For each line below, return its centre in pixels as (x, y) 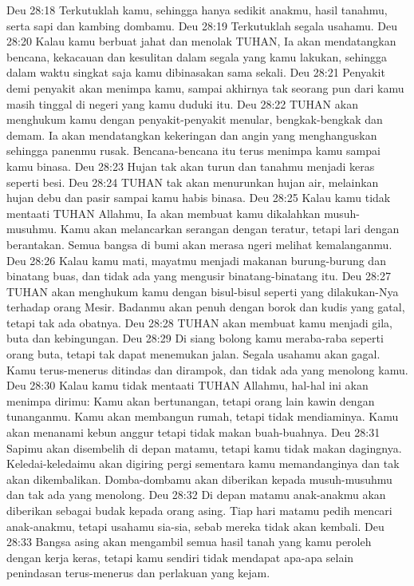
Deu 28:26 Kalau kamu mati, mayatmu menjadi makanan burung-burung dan (196, 260)
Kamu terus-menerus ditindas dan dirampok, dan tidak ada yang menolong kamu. (207, 369)
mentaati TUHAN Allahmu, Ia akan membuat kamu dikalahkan (164, 213)
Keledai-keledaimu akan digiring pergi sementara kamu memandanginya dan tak (203, 463)
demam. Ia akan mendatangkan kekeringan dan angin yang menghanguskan (192, 135)
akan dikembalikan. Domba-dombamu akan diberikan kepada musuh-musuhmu (199, 479)
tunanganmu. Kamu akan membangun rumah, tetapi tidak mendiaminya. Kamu (203, 416)
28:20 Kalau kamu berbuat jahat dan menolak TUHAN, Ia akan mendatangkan (201, 41)
